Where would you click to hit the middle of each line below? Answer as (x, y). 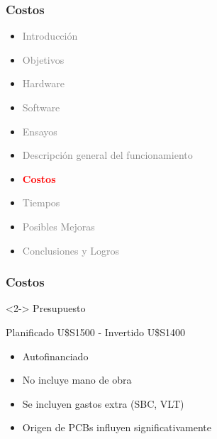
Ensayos (40, 131)
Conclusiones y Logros (71, 250)
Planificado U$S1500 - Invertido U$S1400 (96, 332)
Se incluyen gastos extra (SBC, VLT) (103, 403)
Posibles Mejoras (59, 226)
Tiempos (41, 202)
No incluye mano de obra (77, 380)
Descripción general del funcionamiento (107, 155)
